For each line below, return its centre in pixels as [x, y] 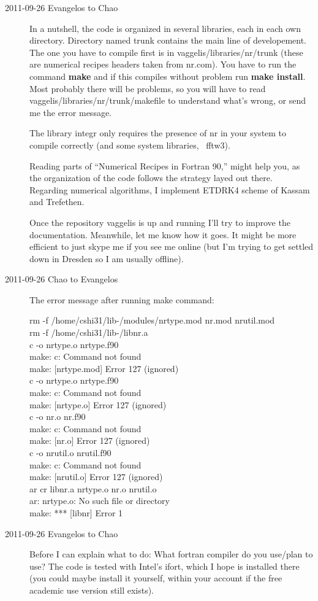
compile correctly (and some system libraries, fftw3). [130, 145]
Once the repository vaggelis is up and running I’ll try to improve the [160, 222]
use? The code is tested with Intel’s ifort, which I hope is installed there [165, 566]
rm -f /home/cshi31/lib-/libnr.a [89, 332]
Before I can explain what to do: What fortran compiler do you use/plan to [171, 554]
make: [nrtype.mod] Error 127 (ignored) [104, 368]
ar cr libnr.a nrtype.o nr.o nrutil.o [93, 488]
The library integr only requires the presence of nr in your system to [158, 133]
